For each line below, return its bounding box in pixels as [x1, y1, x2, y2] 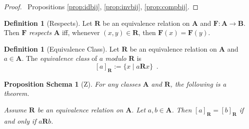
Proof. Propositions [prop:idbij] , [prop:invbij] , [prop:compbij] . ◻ [4, 1, 199, 11]
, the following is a [170, 78, 227, 89]
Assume [4, 104, 27, 114]
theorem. [4, 88, 30, 98]
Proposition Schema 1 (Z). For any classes [4, 78, 141, 89]
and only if [4, 115, 37, 126]
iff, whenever [62, 27, 100, 37]
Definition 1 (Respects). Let [4, 18, 93, 28]
